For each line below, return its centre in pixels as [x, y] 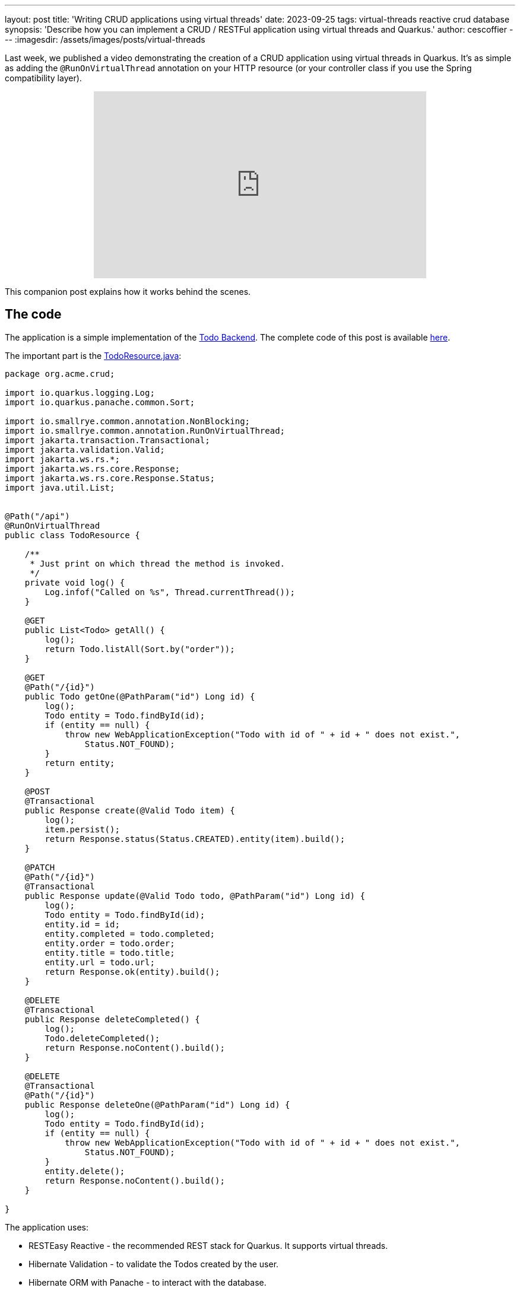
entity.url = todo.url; [100, 962]
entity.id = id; [82, 924]
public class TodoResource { [72, 535]
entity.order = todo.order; [110, 943]
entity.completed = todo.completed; [130, 934]
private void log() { [75, 582]
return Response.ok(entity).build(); [132, 972]
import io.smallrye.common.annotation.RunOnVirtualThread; [145, 430]
